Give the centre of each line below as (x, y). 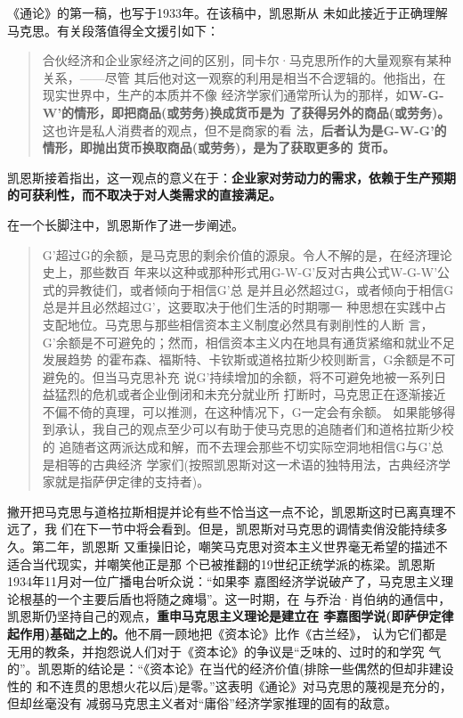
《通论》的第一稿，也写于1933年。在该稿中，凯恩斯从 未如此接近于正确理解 (227, 12)
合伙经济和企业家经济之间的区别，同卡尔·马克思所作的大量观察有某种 (247, 60)
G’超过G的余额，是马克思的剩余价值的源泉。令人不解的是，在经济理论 (247, 254)
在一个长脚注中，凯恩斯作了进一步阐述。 (126, 224)
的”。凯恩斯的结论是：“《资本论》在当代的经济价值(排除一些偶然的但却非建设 (231, 669)
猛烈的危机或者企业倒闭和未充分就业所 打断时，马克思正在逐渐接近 (250, 394)
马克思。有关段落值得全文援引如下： (113, 30)
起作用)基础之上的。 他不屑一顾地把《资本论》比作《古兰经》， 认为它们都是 (227, 633)
